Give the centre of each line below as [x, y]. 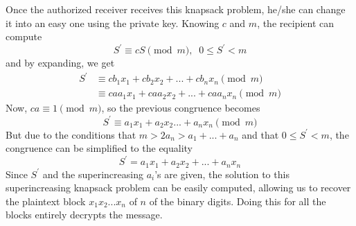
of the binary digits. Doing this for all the [238, 201]
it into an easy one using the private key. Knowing [113, 23]
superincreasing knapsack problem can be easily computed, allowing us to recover [178, 188]
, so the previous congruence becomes [181, 108]
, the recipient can [295, 23]
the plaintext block [46, 201]
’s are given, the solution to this [222, 174]
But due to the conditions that [71, 134]
